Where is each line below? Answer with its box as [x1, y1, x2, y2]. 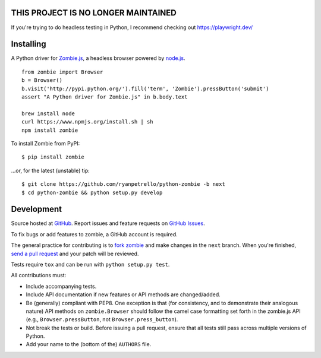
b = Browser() [21, 77, 62, 84]
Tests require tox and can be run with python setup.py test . [11, 261, 170, 268]
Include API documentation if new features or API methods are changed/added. [26, 291, 221, 298]
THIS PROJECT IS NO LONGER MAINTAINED [11, 8, 177, 18]
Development [11, 204, 62, 214]
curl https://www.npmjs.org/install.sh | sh [21, 119, 154, 125]
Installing [11, 39, 47, 49]
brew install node [21, 110, 75, 117]
